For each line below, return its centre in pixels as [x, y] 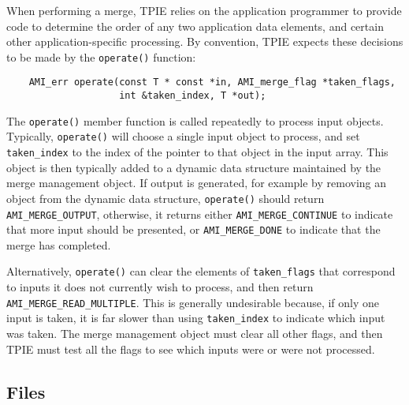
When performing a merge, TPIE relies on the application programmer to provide [204, 10]
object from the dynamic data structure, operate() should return [165, 198]
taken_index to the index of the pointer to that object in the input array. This [197, 152]
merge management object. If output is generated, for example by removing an [197, 183]
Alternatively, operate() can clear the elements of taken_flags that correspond [201, 271]
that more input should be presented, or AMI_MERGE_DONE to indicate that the [193, 229]
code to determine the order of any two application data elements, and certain [195, 26]
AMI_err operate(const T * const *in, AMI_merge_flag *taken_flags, [212, 82]
